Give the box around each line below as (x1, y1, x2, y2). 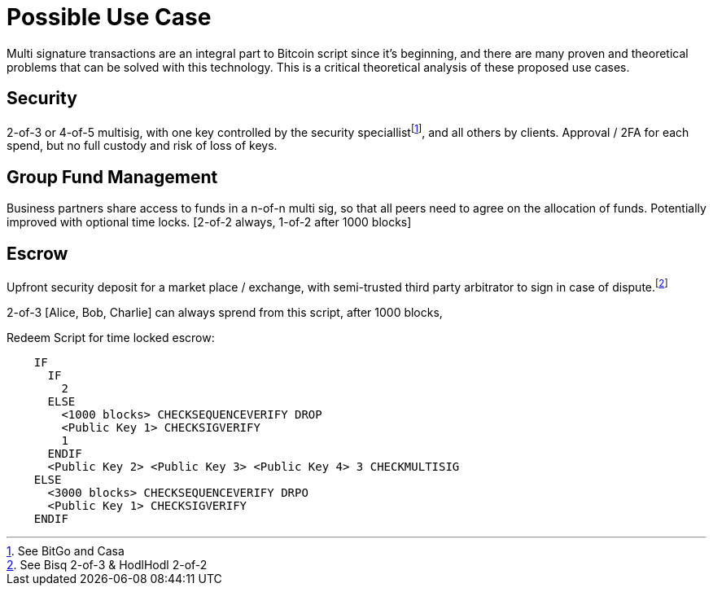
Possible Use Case (7, 3, 212, 31)
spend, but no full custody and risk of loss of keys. (7, 138, 278, 153)
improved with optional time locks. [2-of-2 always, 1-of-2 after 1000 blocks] (7, 215, 412, 230)
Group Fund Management (7, 166, 218, 187)
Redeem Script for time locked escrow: (7, 330, 215, 344)
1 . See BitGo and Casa (7, 543, 125, 558)
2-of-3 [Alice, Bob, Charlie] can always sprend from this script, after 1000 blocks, (7, 305, 443, 319)
